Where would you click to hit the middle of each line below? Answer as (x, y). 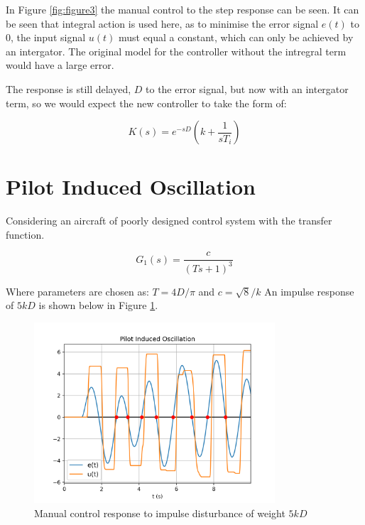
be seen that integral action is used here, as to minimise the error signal (162, 23)
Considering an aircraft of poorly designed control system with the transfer (169, 221)
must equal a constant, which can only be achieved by (236, 37)
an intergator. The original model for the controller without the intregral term (176, 51)
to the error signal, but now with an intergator (247, 88)
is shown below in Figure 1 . (98, 305)
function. (25, 234)
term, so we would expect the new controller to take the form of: (146, 103)
